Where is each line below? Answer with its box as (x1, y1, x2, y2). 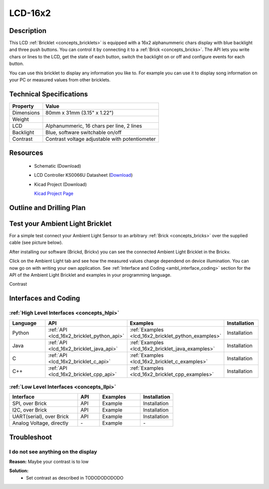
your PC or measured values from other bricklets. (9, 77, 111, 83)
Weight (12, 115, 29, 122)
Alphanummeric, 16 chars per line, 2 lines (45, 122, 142, 129)
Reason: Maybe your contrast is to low (9, 459, 89, 465)
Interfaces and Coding (9, 294, 80, 303)
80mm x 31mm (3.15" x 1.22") (45, 109, 114, 116)
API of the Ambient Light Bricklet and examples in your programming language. (9, 272, 172, 278)
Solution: (9, 468, 29, 474)
